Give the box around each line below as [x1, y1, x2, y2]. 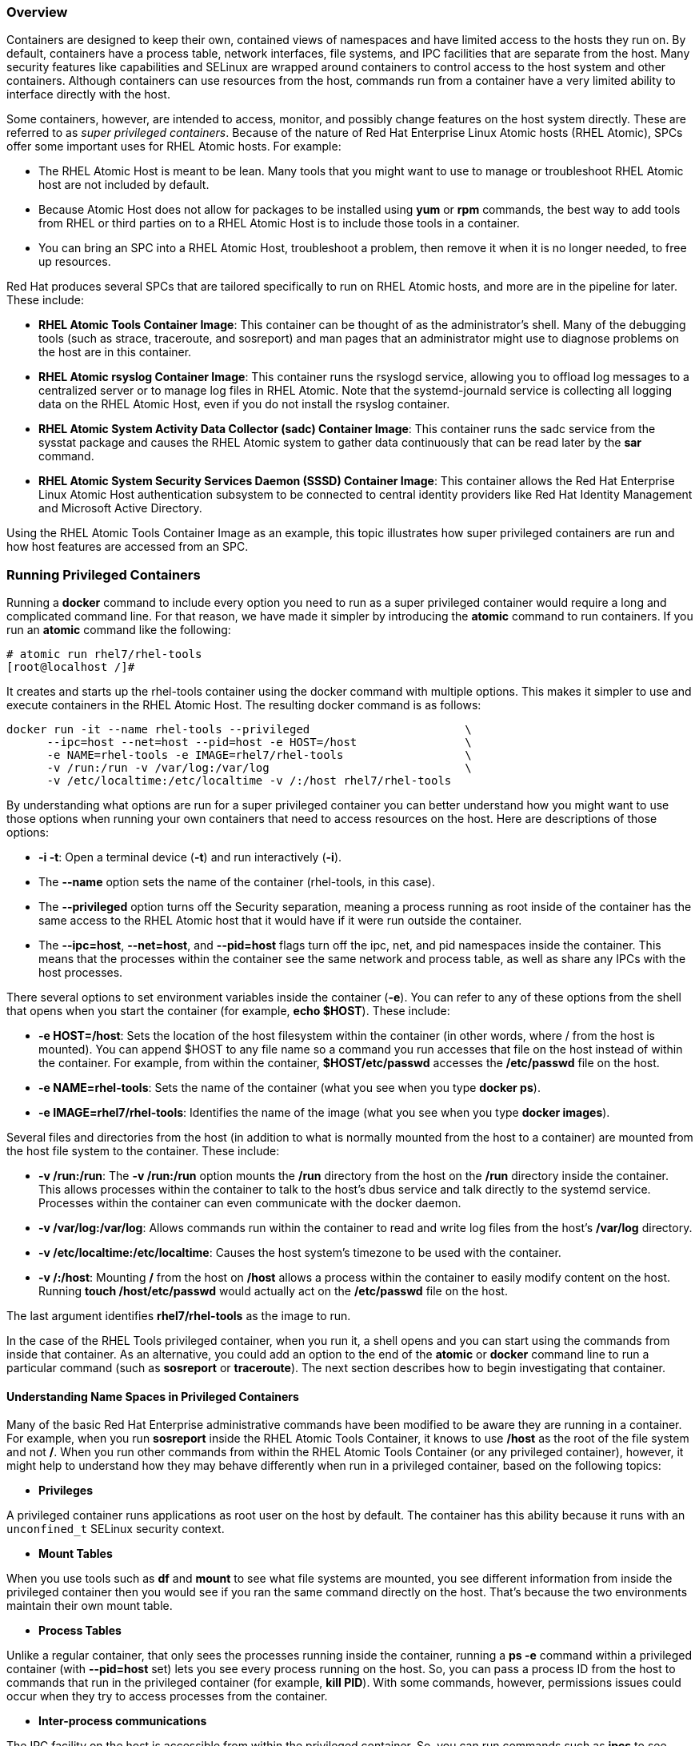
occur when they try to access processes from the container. [6, 1689, 328, 1704]
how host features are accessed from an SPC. [6, 540, 249, 554]
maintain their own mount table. [6, 1599, 173, 1613]
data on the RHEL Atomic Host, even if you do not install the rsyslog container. [38, 397, 450, 411]
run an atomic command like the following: [6, 623, 231, 637]
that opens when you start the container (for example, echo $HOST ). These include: [6, 1004, 450, 1018]
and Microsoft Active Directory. [38, 501, 202, 516]
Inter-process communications [38, 1714, 207, 1728]
